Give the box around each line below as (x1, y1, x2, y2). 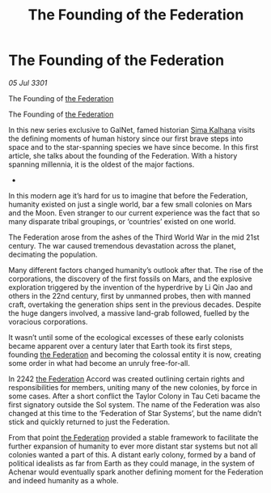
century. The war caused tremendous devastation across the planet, (8, 240, 236, 250)
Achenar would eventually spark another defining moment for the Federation (8, 467, 264, 477)
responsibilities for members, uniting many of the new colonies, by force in (8, 382, 257, 392)
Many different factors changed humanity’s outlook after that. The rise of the (8, 265, 264, 274)
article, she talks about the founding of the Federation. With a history (8, 151, 238, 160)
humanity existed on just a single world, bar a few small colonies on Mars (8, 199, 252, 209)
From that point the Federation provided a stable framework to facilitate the (8, 432, 259, 442)
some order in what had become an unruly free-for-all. (8, 358, 190, 368)
